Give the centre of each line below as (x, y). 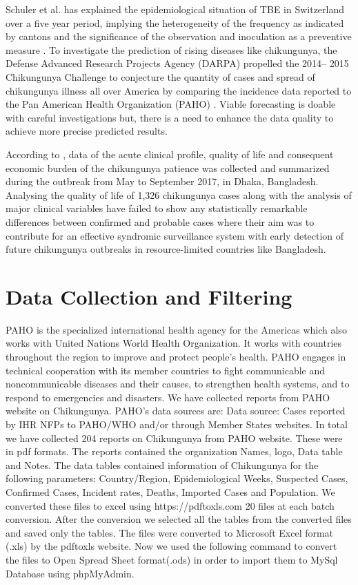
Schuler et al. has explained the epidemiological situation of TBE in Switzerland (175, 9)
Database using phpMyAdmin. (70, 573)
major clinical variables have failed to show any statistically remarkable (157, 208)
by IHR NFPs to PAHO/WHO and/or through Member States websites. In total (177, 424)
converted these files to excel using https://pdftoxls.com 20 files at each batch (170, 505)
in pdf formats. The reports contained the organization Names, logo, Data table (174, 451)
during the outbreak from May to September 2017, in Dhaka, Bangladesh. (162, 181)
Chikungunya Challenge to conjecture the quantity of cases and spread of (160, 76)
